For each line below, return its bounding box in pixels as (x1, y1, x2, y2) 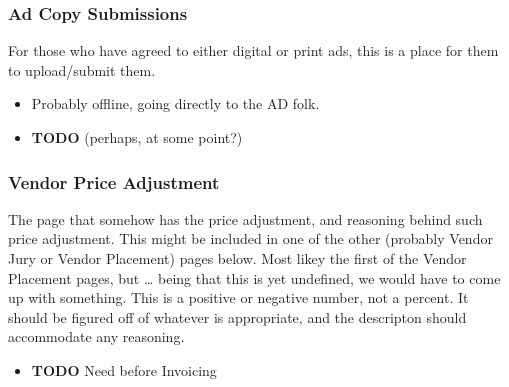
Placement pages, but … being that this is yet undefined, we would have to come (8, 267, 501, 288)
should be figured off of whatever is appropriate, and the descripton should (8, 306, 467, 327)
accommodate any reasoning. (8, 326, 185, 347)
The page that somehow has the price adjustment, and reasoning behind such (8, 208, 483, 229)
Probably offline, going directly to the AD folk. (31, 93, 320, 114)
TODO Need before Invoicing (31, 359, 217, 380)
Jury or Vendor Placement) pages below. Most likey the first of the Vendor (8, 248, 467, 268)
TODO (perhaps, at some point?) (31, 127, 243, 147)
